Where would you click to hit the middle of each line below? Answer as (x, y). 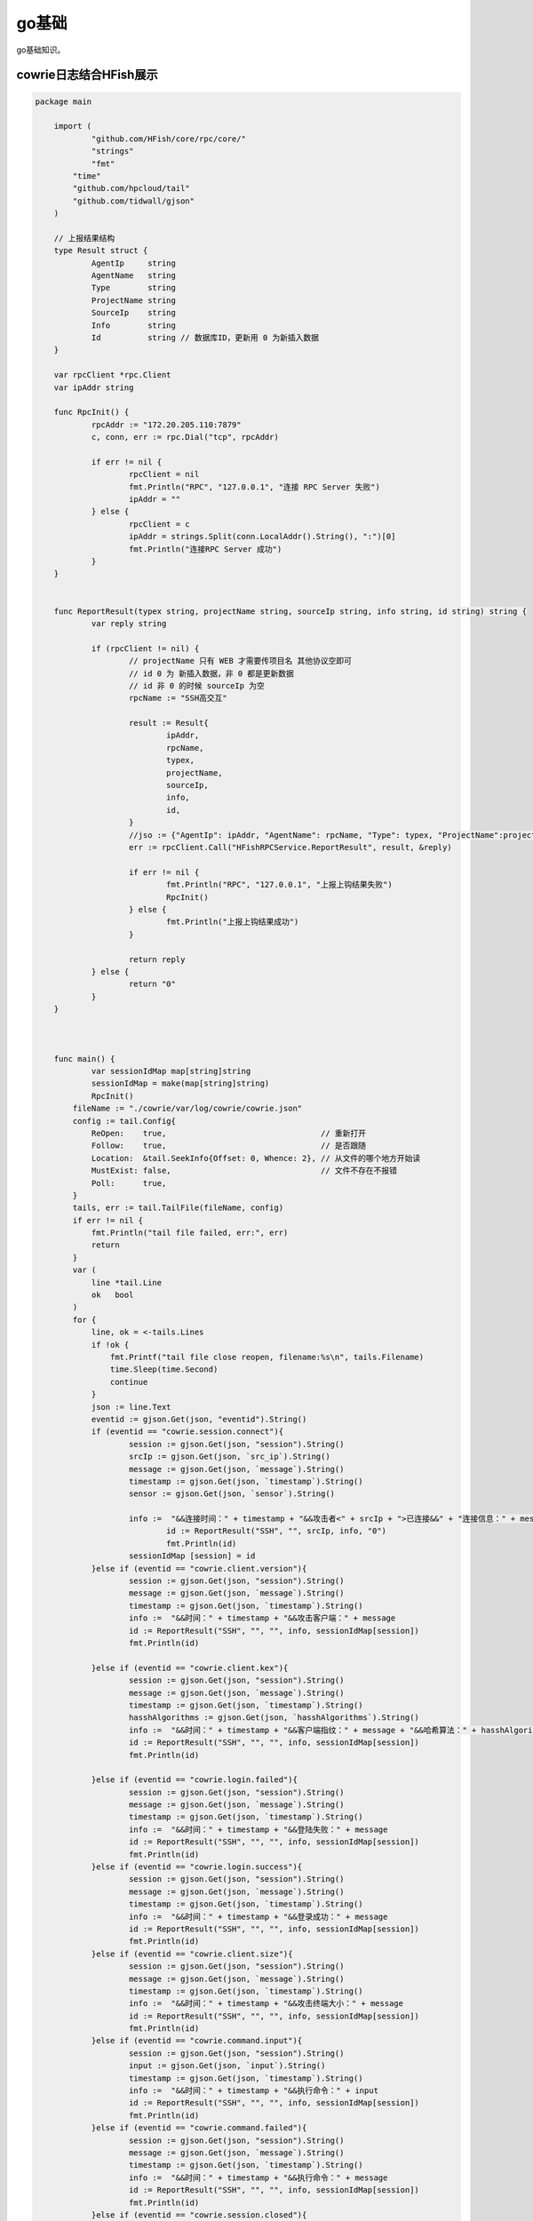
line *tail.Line (127, 1282)
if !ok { (110, 1345)
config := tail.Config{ (124, 1121)
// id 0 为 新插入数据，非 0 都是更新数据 (212, 673)
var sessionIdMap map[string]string (171, 1071)
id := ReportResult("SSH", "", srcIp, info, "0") (276, 1531)
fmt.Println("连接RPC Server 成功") (206, 549)
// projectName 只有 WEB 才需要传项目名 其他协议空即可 (241, 661)
